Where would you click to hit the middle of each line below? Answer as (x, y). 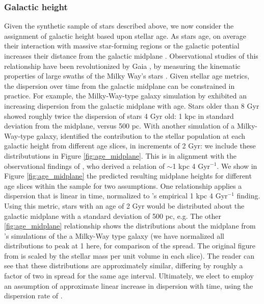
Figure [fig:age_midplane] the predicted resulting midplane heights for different (128, 176)
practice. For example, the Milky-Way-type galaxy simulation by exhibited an (126, 96)
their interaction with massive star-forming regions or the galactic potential (122, 46)
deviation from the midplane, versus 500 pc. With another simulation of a (120, 126)
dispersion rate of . (33, 296)
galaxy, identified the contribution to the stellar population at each (141, 135)
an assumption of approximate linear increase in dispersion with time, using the (129, 285)
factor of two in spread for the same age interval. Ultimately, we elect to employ (129, 276)
